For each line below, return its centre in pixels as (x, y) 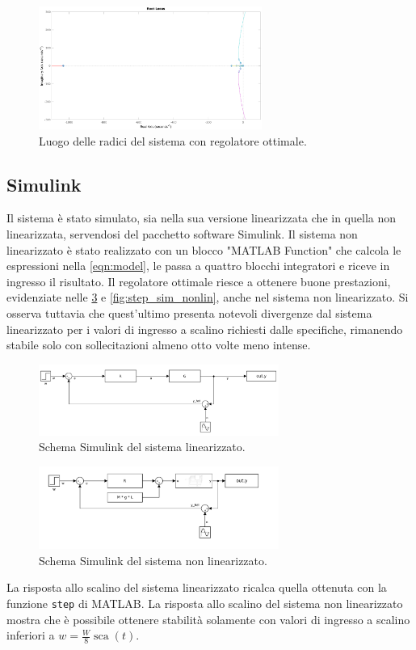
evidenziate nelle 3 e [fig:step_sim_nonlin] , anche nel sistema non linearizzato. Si (208, 297)
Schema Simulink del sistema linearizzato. (142, 447)
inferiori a (31, 635)
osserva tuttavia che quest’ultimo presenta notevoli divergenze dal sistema (189, 313)
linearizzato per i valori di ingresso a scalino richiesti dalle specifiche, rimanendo (205, 329)
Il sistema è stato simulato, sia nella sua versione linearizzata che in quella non (202, 218)
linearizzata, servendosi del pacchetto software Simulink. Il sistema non (182, 234)
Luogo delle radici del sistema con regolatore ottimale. (173, 140)
